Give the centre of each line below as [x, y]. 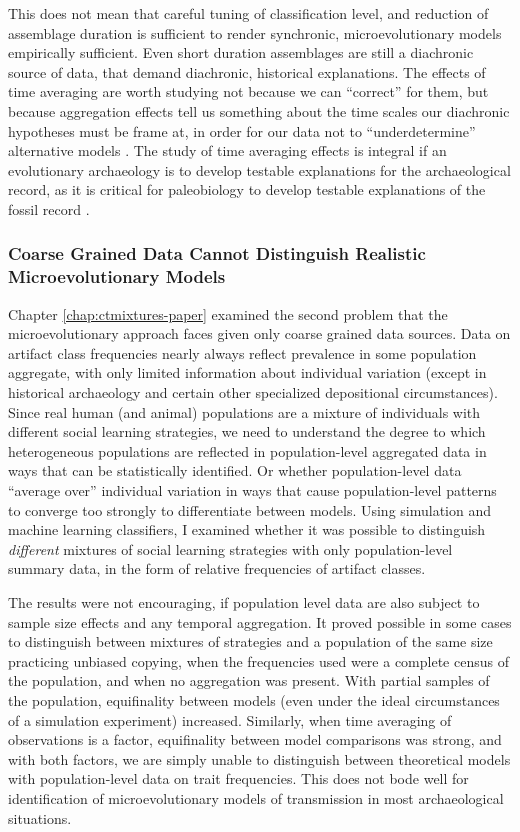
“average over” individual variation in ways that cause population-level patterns [252, 490]
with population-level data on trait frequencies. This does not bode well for [238, 778]
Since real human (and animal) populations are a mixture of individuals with [244, 411]
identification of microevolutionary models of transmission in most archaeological [256, 797]
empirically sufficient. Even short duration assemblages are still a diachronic [241, 52]
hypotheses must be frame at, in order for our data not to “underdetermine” [242, 130]
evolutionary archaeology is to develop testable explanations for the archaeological [259, 169]
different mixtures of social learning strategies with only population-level [230, 548]
